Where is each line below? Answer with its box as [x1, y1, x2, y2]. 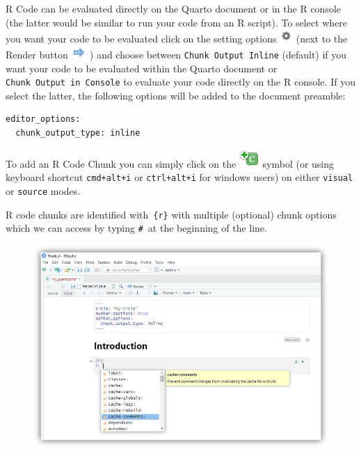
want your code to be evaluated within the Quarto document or [6, 61, 278, 75]
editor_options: [6, 114, 81, 125]
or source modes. [6, 183, 81, 198]
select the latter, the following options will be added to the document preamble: [6, 88, 346, 102]
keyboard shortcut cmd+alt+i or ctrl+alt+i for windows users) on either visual [6, 170, 353, 184]
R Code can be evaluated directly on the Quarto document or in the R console [6, 1, 342, 15]
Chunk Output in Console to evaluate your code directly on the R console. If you [6, 74, 355, 89]
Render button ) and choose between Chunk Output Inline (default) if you [6, 47, 347, 61]
